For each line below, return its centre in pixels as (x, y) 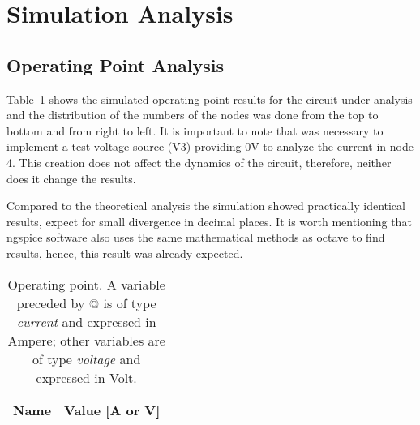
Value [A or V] (112, 410)
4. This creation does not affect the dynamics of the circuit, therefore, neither (199, 162)
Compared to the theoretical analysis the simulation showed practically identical (206, 206)
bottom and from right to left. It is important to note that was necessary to (195, 130)
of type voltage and (87, 358)
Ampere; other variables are (86, 340)
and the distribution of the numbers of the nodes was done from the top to (193, 115)
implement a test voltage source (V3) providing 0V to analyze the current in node (210, 146)
